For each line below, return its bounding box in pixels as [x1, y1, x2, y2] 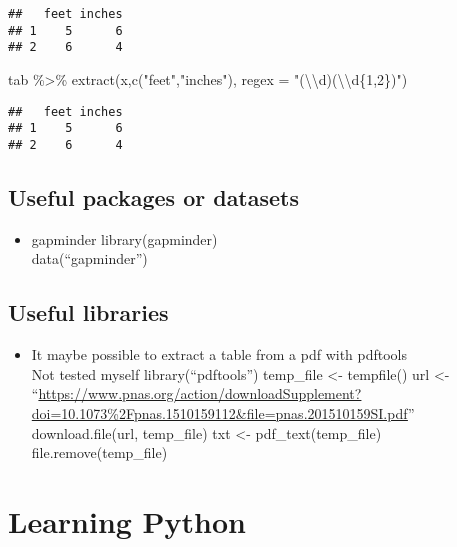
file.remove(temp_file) [31, 442, 168, 463]
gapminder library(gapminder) [31, 228, 218, 249]
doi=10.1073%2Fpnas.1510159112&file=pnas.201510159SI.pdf [31, 402, 408, 423]
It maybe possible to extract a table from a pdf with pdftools [31, 344, 408, 365]
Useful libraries [8, 297, 169, 328]
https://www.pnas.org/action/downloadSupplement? [38, 383, 362, 404]
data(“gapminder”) [31, 248, 148, 269]
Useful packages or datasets [8, 181, 300, 212]
